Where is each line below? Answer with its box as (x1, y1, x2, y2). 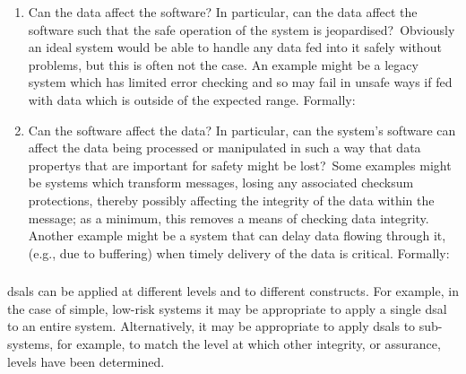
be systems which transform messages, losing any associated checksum (28, 173, 414, 192)
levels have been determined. (7, 352, 165, 370)
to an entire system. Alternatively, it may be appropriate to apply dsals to (7, 317, 416, 335)
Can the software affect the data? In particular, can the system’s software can (28, 120, 456, 139)
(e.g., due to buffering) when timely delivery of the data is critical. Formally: (28, 243, 450, 262)
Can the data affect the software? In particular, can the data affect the (28, 3, 418, 21)
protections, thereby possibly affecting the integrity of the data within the (28, 190, 435, 209)
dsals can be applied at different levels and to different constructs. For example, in (7, 282, 459, 300)
